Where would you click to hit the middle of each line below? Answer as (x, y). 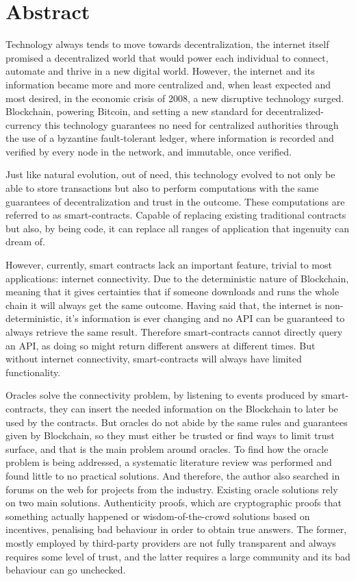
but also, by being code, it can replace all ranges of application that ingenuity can (177, 228)
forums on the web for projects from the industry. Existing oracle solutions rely (172, 489)
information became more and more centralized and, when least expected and (168, 84)
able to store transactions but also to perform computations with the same (162, 188)
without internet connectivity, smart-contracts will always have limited (154, 359)
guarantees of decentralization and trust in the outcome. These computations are (175, 201)
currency (24, 124)
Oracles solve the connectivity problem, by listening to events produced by (162, 395)
